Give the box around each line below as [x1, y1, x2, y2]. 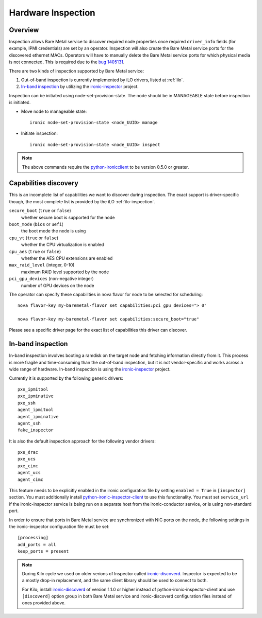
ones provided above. [22, 600, 65, 606]
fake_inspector [17, 427, 54, 433]
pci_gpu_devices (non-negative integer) [9, 276, 94, 282]
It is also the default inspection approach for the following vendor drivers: [9, 438, 156, 444]
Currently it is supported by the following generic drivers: [9, 375, 124, 381]
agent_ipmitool [17, 407, 54, 413]
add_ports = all [17, 542, 56, 547]
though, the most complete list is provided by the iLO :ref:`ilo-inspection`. [9, 198, 155, 204]
